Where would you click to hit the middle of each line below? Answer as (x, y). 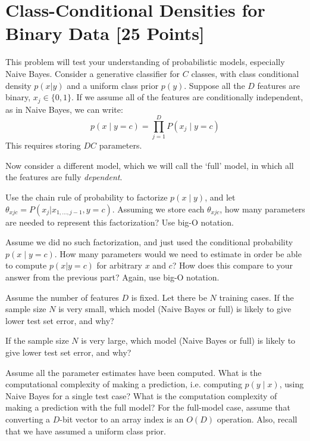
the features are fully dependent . (64, 177)
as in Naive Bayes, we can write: (64, 109)
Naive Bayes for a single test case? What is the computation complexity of (141, 395)
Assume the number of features (62, 297)
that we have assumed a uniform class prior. (86, 431)
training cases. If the (256, 297)
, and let (220, 197)
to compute (26, 265)
